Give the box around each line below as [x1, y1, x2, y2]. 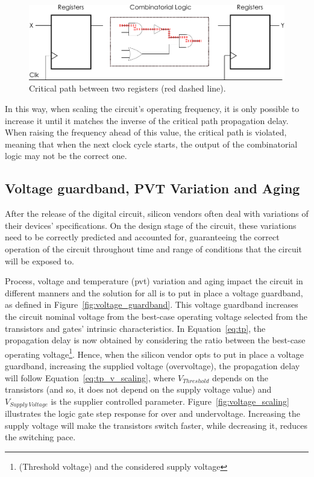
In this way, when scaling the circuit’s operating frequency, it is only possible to [5, 102, 300, 115]
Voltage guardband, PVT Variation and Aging [5, 179, 300, 198]
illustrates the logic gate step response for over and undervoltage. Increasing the [5, 407, 300, 420]
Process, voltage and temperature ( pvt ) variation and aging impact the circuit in [5, 275, 303, 287]
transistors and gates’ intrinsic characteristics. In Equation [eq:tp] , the [5, 322, 266, 334]
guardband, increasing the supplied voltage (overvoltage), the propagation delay [5, 360, 300, 372]
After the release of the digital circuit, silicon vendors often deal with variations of [5, 207, 309, 220]
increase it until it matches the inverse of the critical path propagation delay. [5, 114, 289, 126]
